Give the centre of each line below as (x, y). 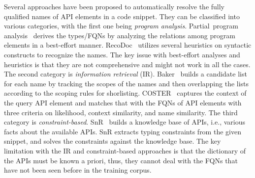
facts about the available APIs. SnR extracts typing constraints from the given (123, 131)
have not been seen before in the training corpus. (78, 170)
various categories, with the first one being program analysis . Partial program (121, 26)
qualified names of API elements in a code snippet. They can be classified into (122, 16)
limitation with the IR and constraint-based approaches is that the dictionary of (125, 150)
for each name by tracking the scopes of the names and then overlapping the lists (127, 83)
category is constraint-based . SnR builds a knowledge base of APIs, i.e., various (125, 122)
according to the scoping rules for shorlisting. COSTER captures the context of (125, 93)
